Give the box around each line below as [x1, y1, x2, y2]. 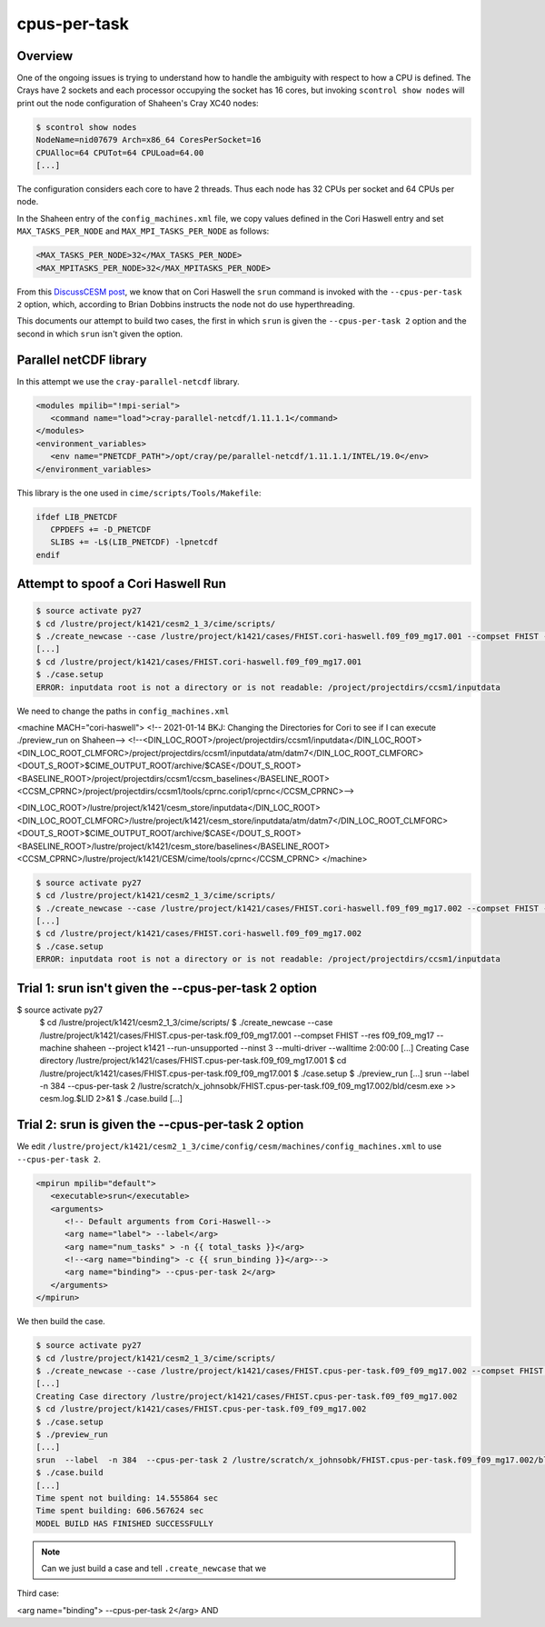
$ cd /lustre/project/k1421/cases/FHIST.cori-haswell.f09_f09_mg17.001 [35, 656, 362, 667]
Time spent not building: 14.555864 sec [35, 1492, 218, 1503]
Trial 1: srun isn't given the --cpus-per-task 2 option [16, 980, 318, 995]
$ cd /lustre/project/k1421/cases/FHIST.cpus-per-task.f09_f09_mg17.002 [35, 1404, 367, 1414]
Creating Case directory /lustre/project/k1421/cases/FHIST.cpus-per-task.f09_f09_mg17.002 [35, 1391, 458, 1402]
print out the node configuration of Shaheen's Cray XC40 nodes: [16, 97, 259, 108]
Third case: [16, 1588, 59, 1599]
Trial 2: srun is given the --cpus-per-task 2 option [16, 1117, 304, 1133]
